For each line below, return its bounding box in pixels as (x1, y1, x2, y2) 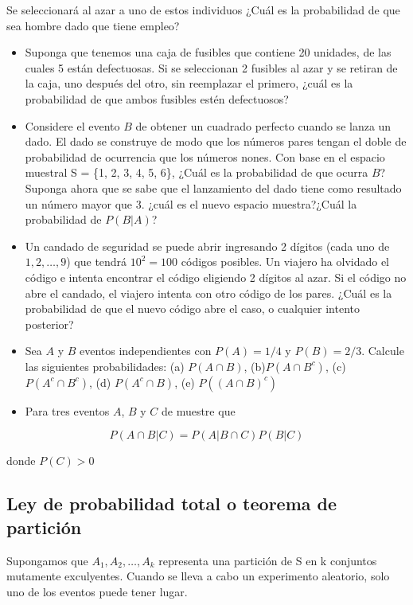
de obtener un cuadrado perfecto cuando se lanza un (135, 117, 392, 134)
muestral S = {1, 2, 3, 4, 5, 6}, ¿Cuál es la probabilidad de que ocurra (25, 164, 368, 181)
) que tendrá (66, 253, 127, 270)
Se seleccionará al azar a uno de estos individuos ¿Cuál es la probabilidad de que (6, 2, 400, 18)
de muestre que (161, 402, 236, 419)
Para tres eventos (25, 402, 110, 419)
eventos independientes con (79, 342, 212, 359)
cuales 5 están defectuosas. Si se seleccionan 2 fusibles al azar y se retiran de (25, 59, 398, 76)
